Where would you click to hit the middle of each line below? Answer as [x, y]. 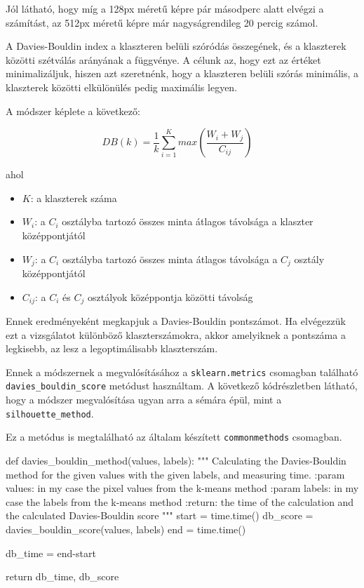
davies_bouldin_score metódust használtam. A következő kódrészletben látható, [182, 386]
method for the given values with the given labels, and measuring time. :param [175, 474]
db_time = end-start [51, 553]
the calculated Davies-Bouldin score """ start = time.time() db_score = [160, 515]
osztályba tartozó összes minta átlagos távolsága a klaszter [188, 221]
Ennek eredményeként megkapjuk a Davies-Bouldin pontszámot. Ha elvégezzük [176, 321]
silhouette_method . [50, 413]
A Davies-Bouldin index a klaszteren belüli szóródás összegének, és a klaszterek [176, 46]
